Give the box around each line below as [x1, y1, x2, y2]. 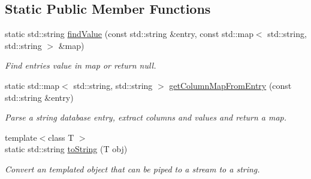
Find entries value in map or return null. [5, 59, 156, 72]
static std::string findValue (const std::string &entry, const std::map [5, 27, 253, 40]
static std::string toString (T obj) [5, 143, 128, 155]
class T [48, 131, 74, 143]
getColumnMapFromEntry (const [169, 79, 292, 91]
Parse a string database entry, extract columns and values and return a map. [5, 111, 287, 124]
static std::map [5, 79, 60, 91]
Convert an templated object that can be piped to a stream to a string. [5, 162, 260, 175]
